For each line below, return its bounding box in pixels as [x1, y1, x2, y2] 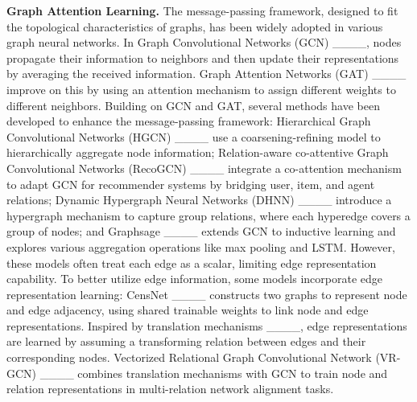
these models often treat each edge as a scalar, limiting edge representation [6, 254, 377, 271]
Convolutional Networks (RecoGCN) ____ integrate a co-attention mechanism [6, 159, 402, 176]
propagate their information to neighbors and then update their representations [6, 49, 399, 66]
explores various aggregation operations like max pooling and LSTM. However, [6, 238, 395, 255]
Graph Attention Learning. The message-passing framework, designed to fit [6, 2, 398, 18]
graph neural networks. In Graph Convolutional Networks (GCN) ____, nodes [6, 34, 402, 51]
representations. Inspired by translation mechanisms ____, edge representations [6, 317, 407, 334]
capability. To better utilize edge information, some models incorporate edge [6, 270, 382, 287]
